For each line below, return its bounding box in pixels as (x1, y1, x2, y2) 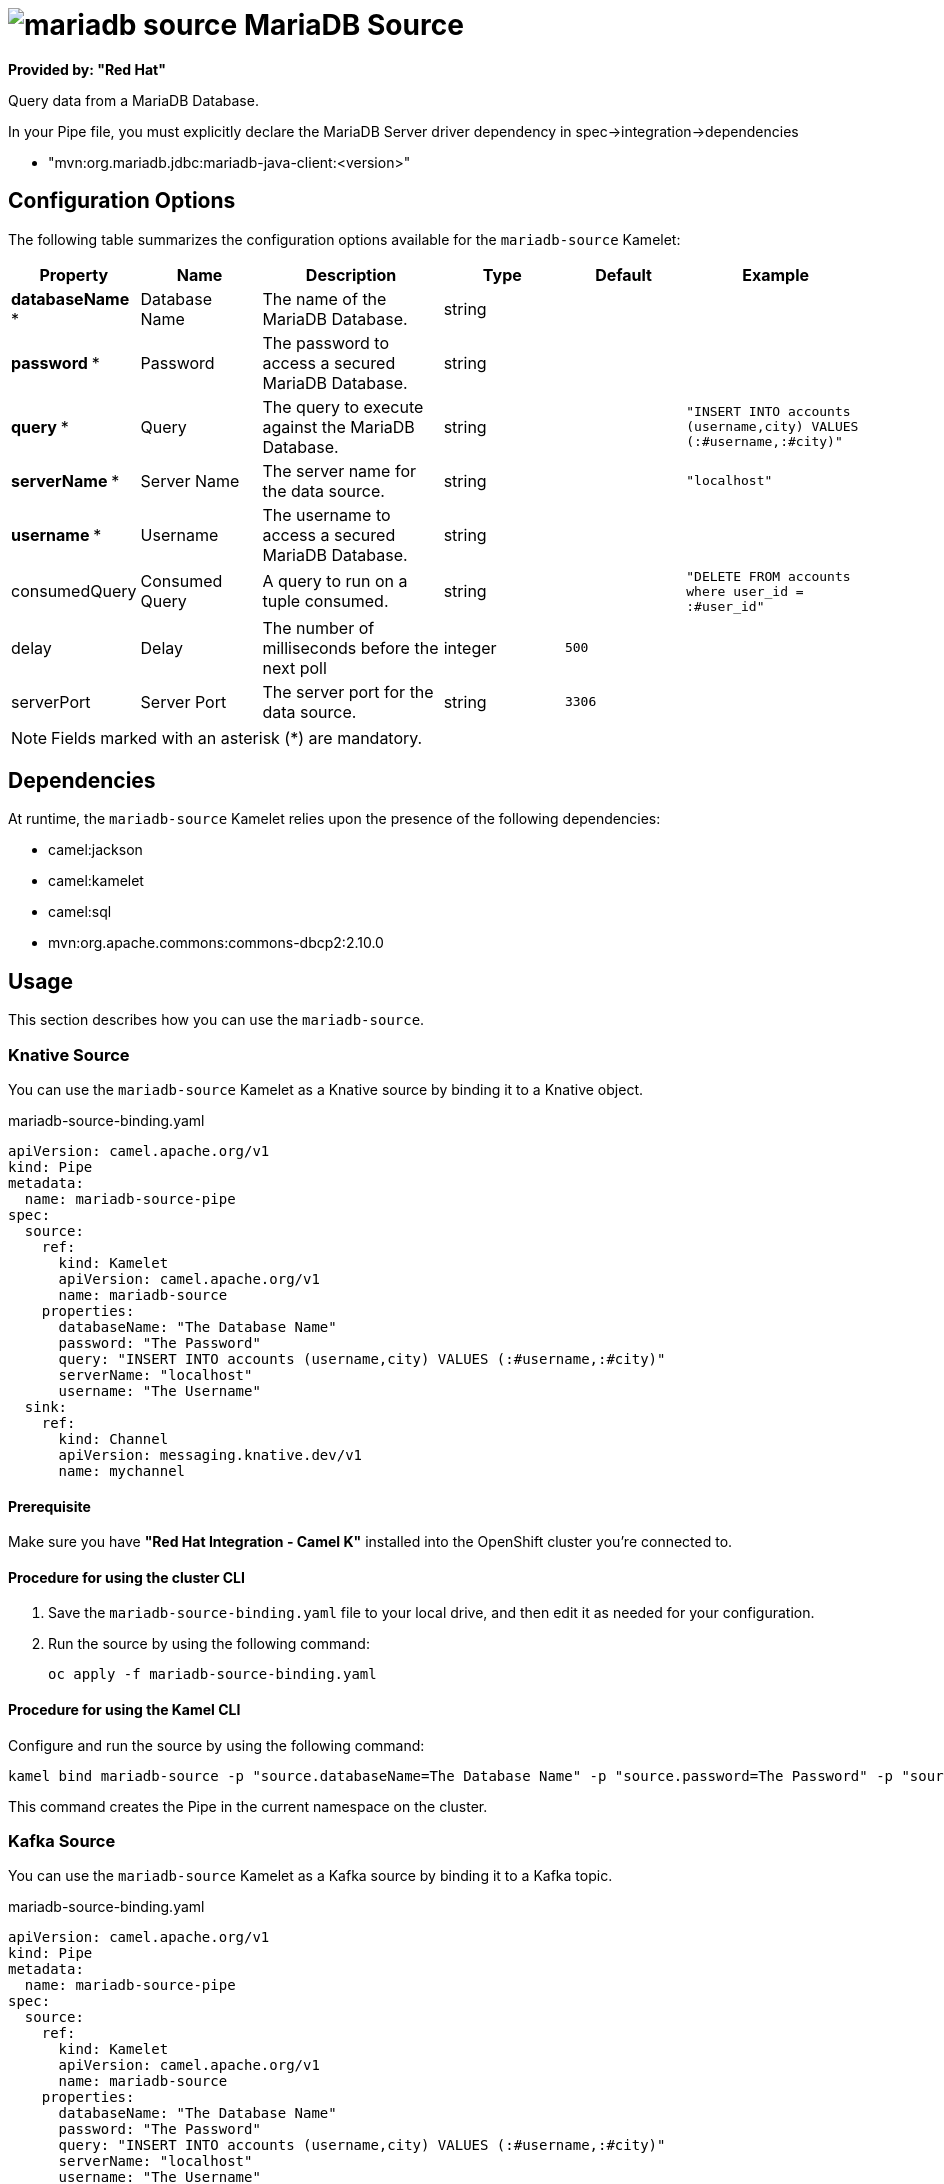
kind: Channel (58, 1431, 169, 1448)
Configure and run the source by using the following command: (8, 1736, 425, 1754)
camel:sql (48, 903, 112, 921)
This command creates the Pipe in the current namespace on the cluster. (8, 1797, 488, 1815)
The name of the (262, 288, 387, 309)
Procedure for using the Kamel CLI (8, 1701, 241, 1719)
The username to (262, 504, 391, 525)
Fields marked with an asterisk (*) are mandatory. (51, 727, 423, 748)
